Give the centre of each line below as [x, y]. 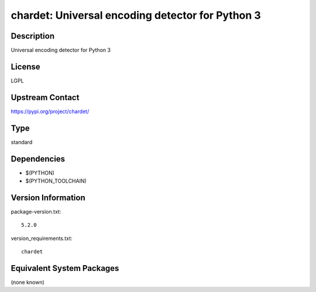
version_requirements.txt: [42, 238]
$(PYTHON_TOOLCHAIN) [56, 181]
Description [33, 36]
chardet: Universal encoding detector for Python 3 [136, 15]
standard [22, 142]
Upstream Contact [45, 97]
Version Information [48, 197]
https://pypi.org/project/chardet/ [50, 111]
